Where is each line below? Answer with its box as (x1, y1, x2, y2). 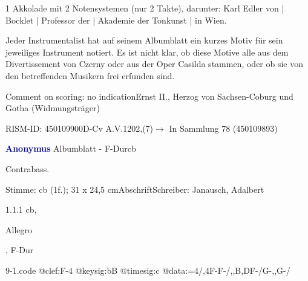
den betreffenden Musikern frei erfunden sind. (5, 69, 175, 82)
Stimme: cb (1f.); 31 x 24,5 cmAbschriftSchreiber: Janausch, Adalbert (5, 182, 264, 195)
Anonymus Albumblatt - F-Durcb (5, 142, 136, 155)
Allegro (5, 223, 32, 236)
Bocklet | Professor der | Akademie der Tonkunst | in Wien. (5, 13, 227, 26)
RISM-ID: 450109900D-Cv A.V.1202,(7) (5, 121, 154, 134)
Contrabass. (5, 162, 50, 175)
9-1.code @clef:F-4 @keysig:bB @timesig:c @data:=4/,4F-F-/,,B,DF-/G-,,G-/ (5, 263, 290, 276)
